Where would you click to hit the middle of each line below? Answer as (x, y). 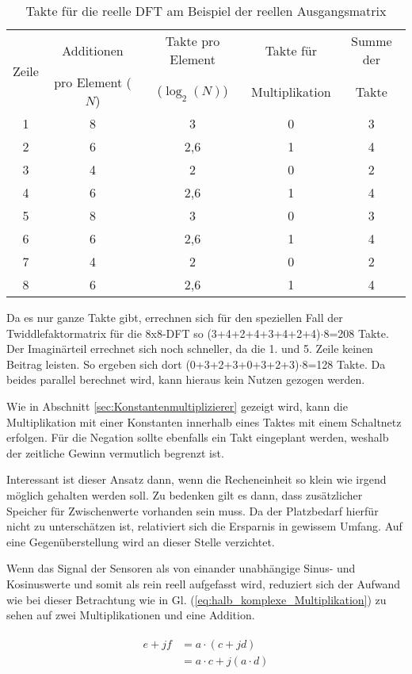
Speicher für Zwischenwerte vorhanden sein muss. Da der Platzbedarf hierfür (193, 510)
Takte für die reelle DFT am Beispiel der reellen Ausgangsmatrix (206, 11)
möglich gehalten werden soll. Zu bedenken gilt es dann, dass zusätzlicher (185, 494)
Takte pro (193, 41)
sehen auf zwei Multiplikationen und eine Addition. (131, 615)
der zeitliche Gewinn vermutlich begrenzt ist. (115, 452)
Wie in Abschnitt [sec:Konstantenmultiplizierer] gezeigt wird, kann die (177, 406)
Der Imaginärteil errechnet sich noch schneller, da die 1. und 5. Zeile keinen (190, 348)
